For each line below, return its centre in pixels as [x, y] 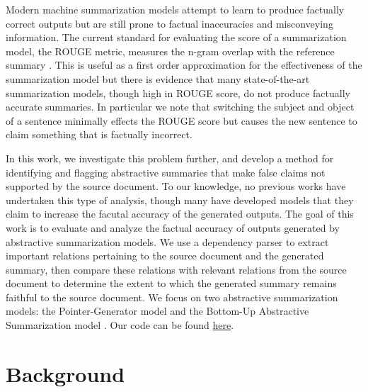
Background [65, 373]
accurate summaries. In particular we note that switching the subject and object [180, 107]
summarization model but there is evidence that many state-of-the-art [158, 78]
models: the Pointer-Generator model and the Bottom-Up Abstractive [157, 311]
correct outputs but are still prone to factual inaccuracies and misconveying [169, 23]
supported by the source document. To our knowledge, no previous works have [176, 186]
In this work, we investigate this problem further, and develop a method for [170, 158]
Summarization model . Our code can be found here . [120, 325]
